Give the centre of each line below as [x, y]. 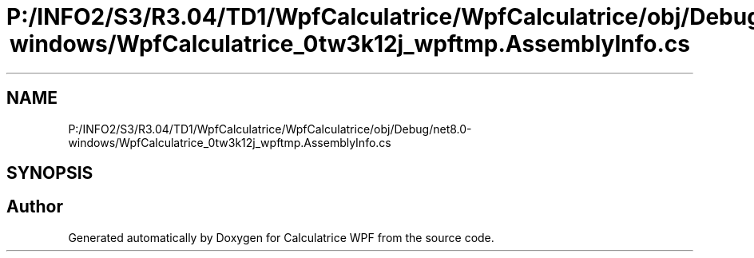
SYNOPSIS [50, 173]
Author [35, 207]
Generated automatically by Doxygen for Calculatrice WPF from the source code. [281, 237]
